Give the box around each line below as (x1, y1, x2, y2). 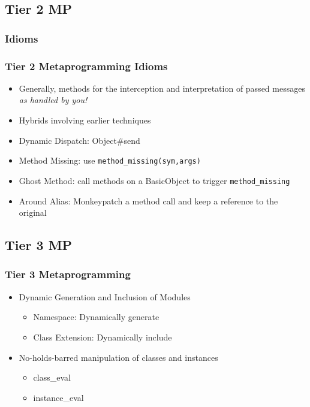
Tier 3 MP (5, 236, 73, 254)
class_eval (33, 371, 71, 384)
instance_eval (33, 391, 84, 403)
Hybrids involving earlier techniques (19, 114, 151, 126)
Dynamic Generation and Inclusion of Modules (19, 290, 191, 303)
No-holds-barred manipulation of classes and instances (19, 351, 218, 363)
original (19, 206, 47, 219)
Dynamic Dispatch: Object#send (19, 134, 140, 146)
